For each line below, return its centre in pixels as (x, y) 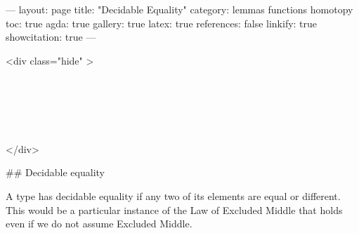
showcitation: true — (51, 37)
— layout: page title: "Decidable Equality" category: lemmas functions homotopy (179, 9)
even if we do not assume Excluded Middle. (99, 224)
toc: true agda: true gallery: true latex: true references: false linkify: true (162, 23)
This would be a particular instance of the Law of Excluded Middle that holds (174, 209)
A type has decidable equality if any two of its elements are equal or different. (173, 195)
